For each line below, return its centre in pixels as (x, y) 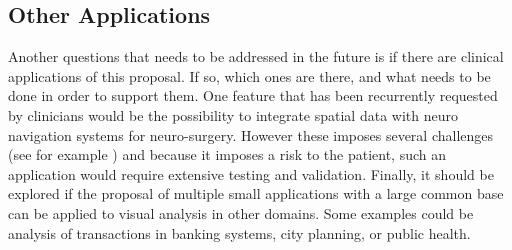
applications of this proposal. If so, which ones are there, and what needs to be (249, 75)
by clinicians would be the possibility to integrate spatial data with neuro (233, 114)
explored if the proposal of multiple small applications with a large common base (256, 193)
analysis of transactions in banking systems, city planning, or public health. (239, 232)
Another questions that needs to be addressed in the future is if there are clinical (256, 56)
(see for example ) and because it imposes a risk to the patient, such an (227, 154)
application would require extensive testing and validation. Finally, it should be (251, 173)
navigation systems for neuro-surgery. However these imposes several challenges (251, 134)
